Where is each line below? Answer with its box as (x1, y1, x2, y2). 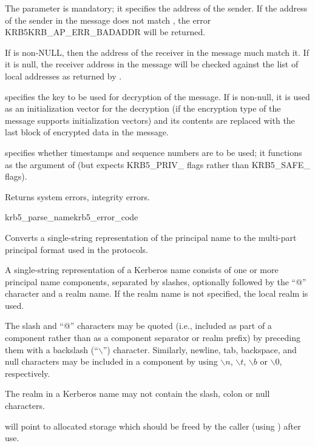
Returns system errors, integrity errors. (5, 190, 150, 203)
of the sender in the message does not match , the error (5, 13, 211, 26)
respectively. (5, 367, 50, 379)
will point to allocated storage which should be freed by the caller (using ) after (5, 419, 301, 432)
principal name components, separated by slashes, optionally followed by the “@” (5, 275, 307, 288)
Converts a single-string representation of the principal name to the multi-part (5, 231, 297, 243)
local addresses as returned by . (5, 69, 122, 82)
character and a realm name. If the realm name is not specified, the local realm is (5, 287, 308, 300)
